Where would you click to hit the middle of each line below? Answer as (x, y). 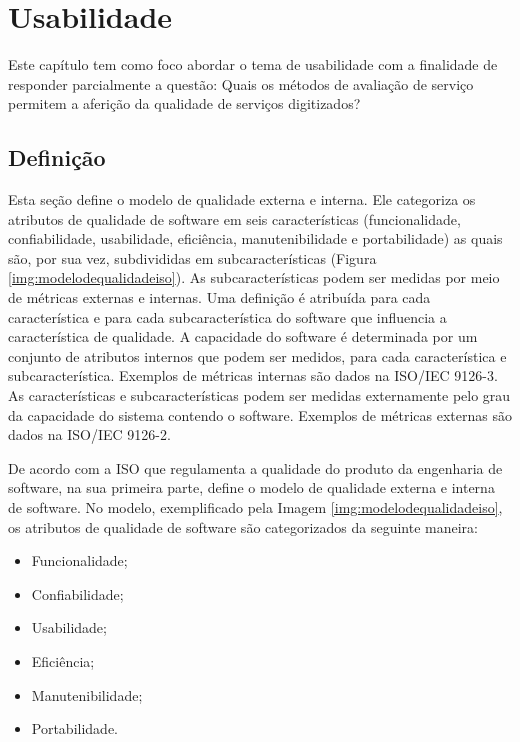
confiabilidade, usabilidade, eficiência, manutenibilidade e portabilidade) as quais (255, 238)
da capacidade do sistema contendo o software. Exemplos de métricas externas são (260, 414)
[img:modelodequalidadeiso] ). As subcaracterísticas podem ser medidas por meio (254, 277)
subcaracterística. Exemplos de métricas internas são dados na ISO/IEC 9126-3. (253, 375)
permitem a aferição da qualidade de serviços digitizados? (184, 103)
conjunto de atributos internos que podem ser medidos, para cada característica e (257, 355)
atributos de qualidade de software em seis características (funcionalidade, (234, 218)
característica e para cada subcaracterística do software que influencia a (227, 316)
